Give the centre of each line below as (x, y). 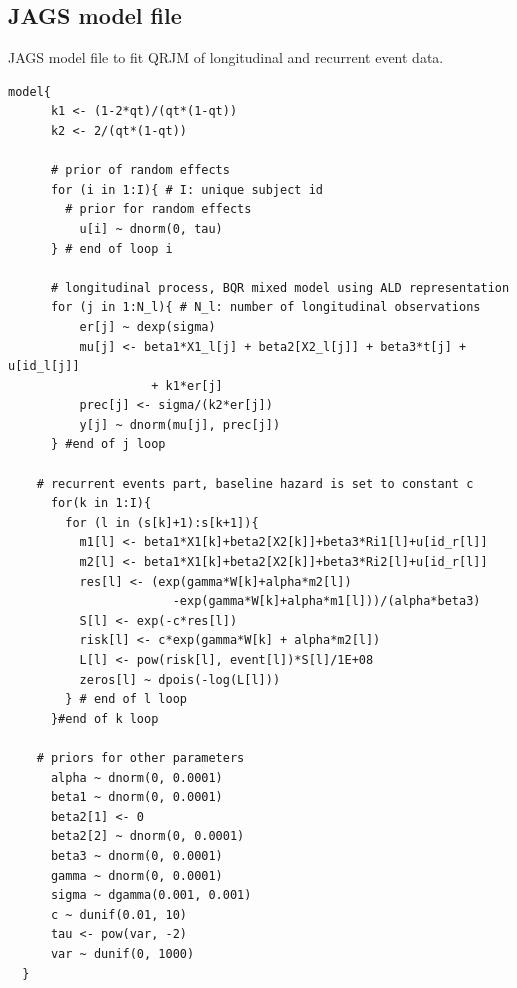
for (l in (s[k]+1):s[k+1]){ (162, 522)
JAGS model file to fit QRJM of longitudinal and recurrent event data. (226, 57)
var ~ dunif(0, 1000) (122, 953)
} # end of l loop (126, 699)
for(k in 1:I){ (101, 503)
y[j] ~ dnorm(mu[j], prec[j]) (180, 424)
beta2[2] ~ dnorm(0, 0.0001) (147, 836)
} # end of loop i (111, 248)
